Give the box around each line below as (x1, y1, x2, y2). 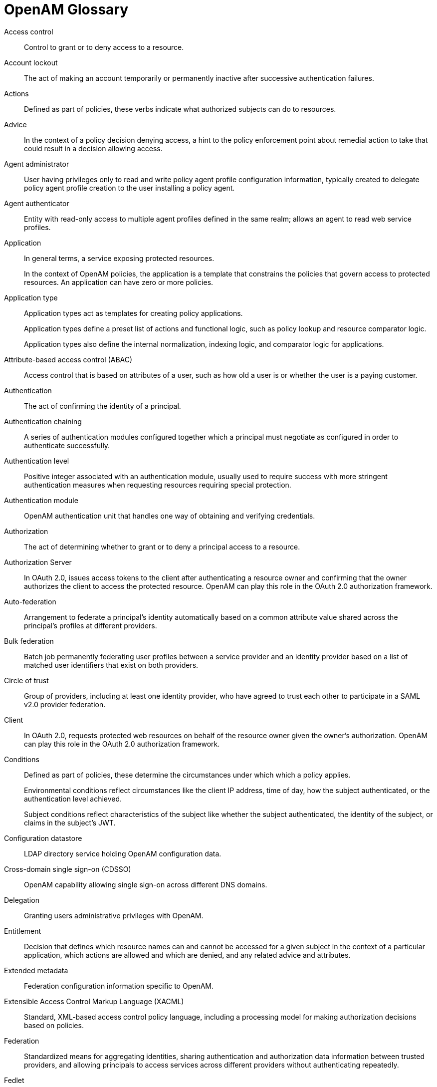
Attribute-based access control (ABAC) (4, 355, 133, 364)
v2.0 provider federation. (24, 700, 106, 709)
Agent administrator (4, 159, 69, 168)
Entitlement (4, 926, 41, 935)
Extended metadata (4, 966, 68, 975)
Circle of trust (4, 676, 49, 685)
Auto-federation (4, 597, 56, 606)
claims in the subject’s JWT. (24, 818, 116, 827)
